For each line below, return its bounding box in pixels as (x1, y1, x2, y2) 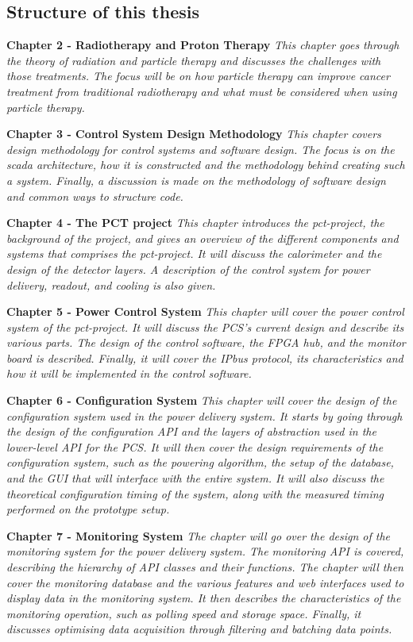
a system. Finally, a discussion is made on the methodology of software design (6, 171, 386, 188)
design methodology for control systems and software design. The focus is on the (6, 140, 395, 157)
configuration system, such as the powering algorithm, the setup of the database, (6, 454, 394, 471)
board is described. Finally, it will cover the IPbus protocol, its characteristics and (6, 349, 403, 366)
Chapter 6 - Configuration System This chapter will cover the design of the (6, 392, 397, 409)
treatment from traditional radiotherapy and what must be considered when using (6, 83, 397, 99)
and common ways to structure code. (6, 187, 183, 204)
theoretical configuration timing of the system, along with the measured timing (6, 485, 384, 502)
